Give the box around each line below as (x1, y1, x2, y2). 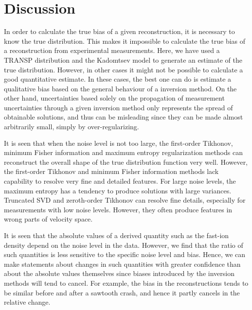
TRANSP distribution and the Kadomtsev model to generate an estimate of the (4, 54, 242, 65)
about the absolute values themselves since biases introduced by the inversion (4, 268, 234, 278)
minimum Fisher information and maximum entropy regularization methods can (4, 147, 243, 157)
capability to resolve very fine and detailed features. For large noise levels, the (4, 176, 236, 186)
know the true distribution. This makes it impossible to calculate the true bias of (4, 35, 246, 46)
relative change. (4, 297, 51, 307)
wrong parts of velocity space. (4, 214, 93, 224)
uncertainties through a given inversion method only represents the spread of (4, 102, 233, 112)
